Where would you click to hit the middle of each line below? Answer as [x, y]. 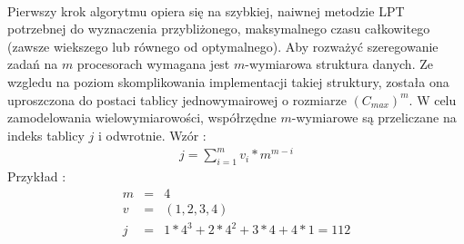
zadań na [33, 64]
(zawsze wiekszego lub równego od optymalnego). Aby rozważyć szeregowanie [223, 46]
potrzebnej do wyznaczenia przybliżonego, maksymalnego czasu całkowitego [219, 29]
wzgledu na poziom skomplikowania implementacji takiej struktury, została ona [228, 81]
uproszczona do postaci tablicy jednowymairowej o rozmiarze [177, 99]
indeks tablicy [46, 135]
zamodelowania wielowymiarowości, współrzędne [142, 117]
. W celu [433, 99]
